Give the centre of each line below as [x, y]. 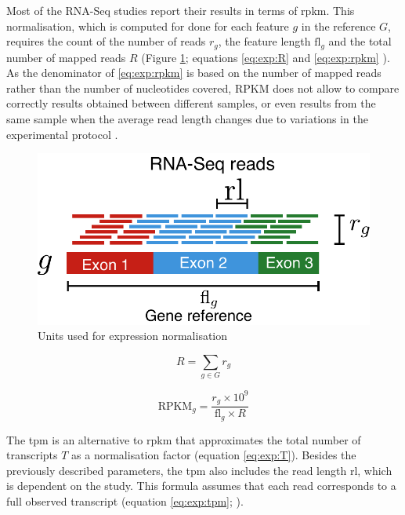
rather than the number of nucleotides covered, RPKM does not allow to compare [203, 88]
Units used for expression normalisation [133, 336]
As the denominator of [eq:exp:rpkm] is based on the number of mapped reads [194, 73]
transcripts [32, 455]
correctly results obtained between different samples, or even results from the [191, 103]
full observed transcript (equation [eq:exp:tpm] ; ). [125, 501]
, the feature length [264, 41]
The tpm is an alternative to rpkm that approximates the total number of [184, 439]
